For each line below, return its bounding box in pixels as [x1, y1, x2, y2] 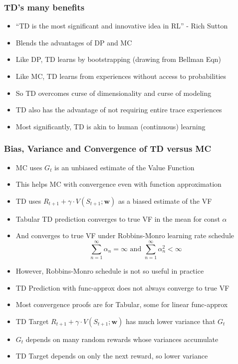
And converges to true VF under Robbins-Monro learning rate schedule [15, 230, 235, 241]
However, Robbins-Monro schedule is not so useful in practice [15, 266, 204, 276]
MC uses [15, 162, 42, 172]
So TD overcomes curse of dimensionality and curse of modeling [15, 87, 212, 98]
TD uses [15, 195, 41, 206]
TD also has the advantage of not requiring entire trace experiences [15, 104, 222, 115]
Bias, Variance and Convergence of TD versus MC [4, 142, 212, 155]
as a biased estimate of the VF [118, 195, 212, 206]
